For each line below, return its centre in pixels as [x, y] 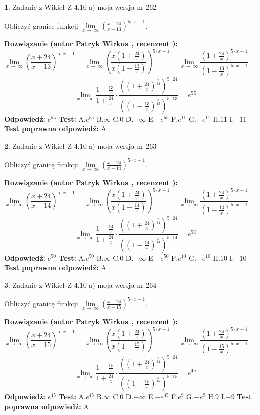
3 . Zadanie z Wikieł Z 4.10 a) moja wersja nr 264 [80, 284]
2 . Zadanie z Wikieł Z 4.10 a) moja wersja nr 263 [80, 145]
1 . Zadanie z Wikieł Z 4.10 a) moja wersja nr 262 [80, 7]
